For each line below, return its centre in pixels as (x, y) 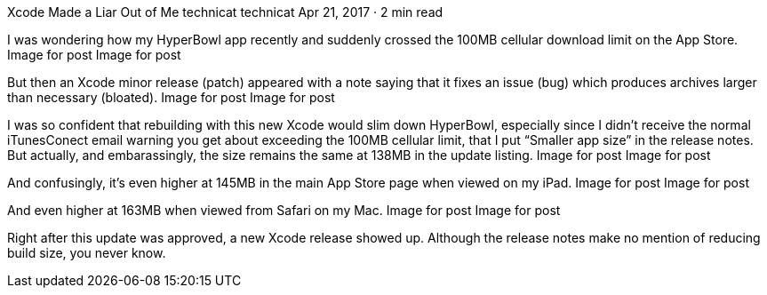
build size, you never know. (87, 253)
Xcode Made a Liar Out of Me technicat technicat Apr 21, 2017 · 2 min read (225, 12)
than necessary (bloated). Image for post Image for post (171, 97)
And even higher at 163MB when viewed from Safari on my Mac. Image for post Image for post (284, 210)
